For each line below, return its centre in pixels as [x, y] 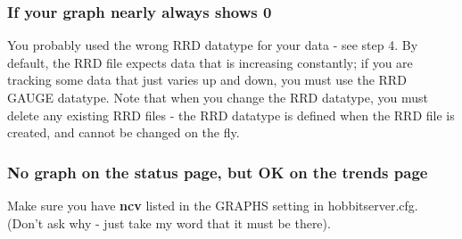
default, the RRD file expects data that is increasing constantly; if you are [210, 62]
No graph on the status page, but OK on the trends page [218, 172]
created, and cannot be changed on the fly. [124, 132]
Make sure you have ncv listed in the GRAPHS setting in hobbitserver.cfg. [213, 205]
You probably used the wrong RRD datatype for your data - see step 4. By [213, 45]
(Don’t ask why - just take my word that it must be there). [169, 223]
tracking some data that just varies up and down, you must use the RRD [207, 80]
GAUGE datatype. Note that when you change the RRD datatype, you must [218, 97]
